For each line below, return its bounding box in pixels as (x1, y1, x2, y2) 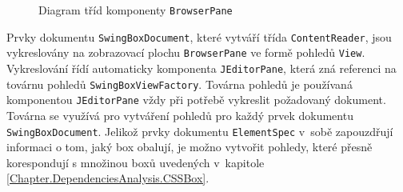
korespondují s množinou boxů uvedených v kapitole (6, 154, 265, 170)
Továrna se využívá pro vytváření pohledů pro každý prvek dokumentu (6, 106, 353, 123)
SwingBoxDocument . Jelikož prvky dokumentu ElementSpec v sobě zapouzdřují (6, 122, 393, 139)
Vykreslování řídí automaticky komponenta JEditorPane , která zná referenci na (6, 59, 397, 76)
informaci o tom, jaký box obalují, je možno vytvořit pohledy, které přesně (6, 138, 373, 155)
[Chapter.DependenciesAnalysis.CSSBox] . (6, 170, 209, 186)
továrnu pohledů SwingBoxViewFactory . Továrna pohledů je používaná (6, 75, 353, 92)
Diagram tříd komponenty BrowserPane (38, 2, 233, 18)
